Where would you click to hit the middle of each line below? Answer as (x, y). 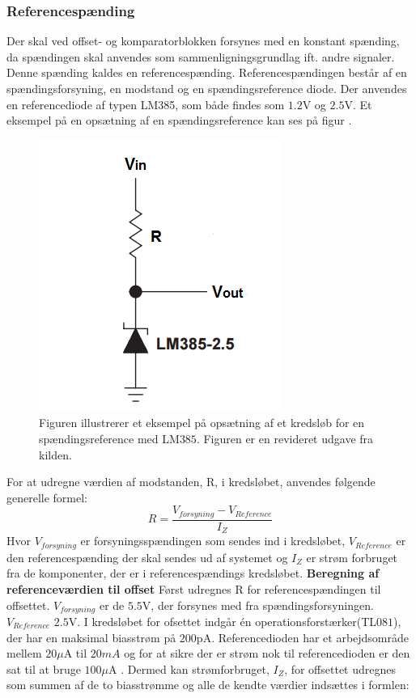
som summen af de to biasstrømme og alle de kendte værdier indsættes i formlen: (208, 685)
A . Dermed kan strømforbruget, (189, 668)
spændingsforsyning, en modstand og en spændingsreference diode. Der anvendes (207, 88)
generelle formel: (47, 497)
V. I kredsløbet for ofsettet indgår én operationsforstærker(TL (223, 621)
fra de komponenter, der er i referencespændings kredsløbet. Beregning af (193, 573)
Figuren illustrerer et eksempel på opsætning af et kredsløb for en (202, 423)
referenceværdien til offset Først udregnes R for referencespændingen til (194, 588)
